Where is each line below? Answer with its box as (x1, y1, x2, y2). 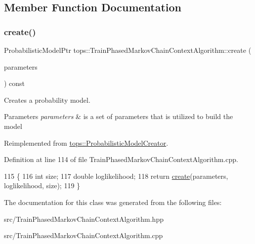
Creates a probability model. (4, 94, 90, 105)
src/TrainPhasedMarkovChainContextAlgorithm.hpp (4, 213, 164, 224)
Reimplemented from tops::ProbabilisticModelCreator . (4, 137, 169, 148)
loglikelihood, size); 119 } (4, 180, 81, 191)
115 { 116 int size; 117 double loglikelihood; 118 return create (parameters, (4, 170, 228, 181)
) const (4, 78, 25, 88)
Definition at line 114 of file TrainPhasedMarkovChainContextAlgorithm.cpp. (4, 154, 238, 164)
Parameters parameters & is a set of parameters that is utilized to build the (4, 111, 233, 122)
